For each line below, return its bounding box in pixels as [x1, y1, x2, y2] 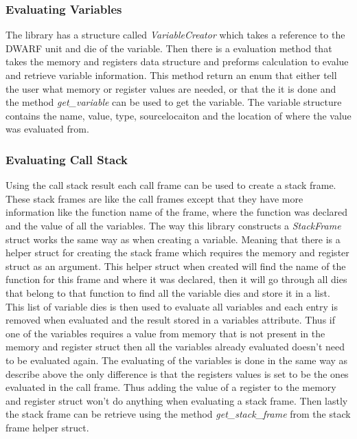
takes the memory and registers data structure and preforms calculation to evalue [5, 54, 349, 69]
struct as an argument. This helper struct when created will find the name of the [5, 258, 346, 273]
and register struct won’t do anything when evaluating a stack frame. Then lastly [5, 393, 348, 407]
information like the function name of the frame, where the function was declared [5, 205, 348, 219]
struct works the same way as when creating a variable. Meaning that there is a [5, 232, 341, 246]
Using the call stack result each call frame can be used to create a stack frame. [5, 178, 336, 192]
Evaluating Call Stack [5, 150, 128, 168]
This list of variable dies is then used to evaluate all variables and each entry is [5, 299, 338, 313]
